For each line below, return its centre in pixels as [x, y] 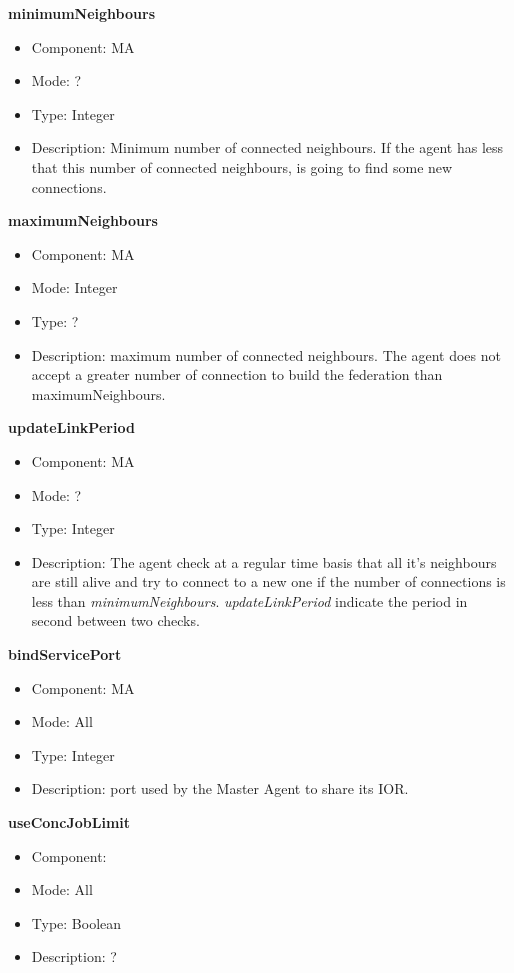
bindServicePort [65, 654]
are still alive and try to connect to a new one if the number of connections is [268, 581]
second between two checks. [115, 620]
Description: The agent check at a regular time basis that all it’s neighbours [264, 561]
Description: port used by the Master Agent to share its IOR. [220, 788]
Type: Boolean [76, 922]
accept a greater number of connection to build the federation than [237, 374]
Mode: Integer [74, 287]
